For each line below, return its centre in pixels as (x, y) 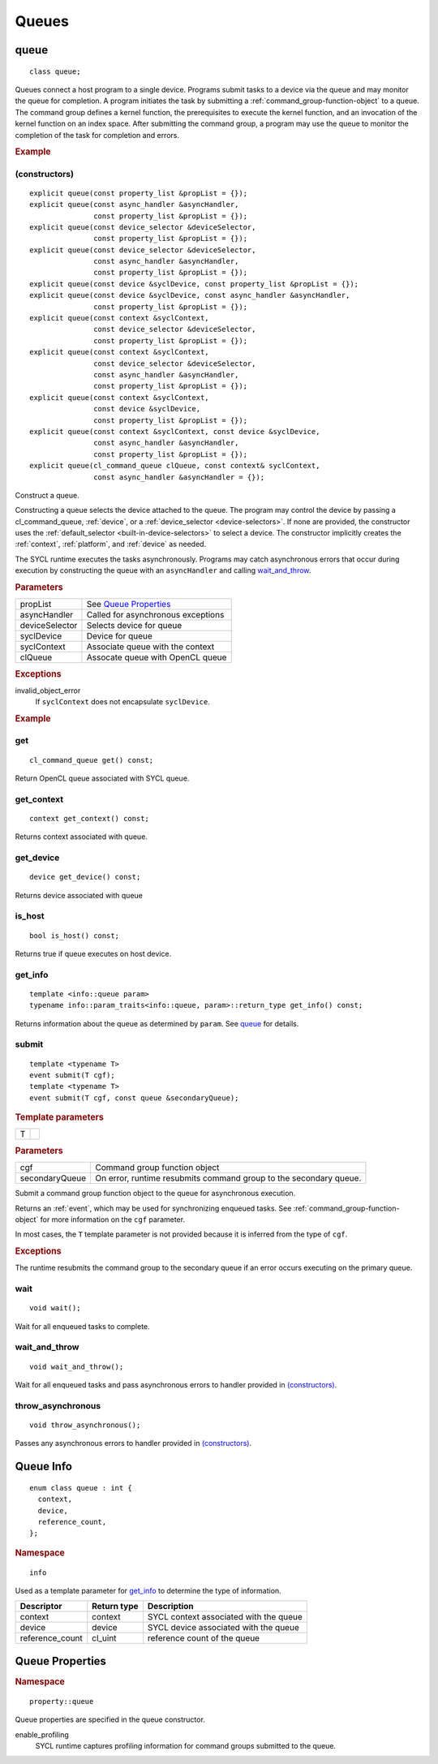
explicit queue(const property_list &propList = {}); (138, 193)
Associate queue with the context (150, 647)
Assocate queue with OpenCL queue (157, 657)
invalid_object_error (48, 691)
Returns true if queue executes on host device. (93, 953)
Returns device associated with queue (79, 895)
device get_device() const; (85, 877)
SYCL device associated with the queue (223, 1628)
